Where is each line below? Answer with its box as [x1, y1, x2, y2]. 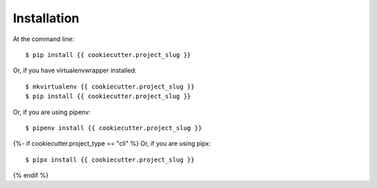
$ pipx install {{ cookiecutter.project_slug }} [25, 155, 195, 164]
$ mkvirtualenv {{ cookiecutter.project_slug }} [25, 82, 195, 91]
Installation [13, 10, 80, 26]
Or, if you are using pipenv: [13, 108, 91, 116]
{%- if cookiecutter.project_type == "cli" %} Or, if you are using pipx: [13, 139, 211, 148]
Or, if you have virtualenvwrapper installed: [13, 66, 137, 75]
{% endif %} [13, 171, 49, 180]
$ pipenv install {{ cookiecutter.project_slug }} [25, 124, 202, 132]
